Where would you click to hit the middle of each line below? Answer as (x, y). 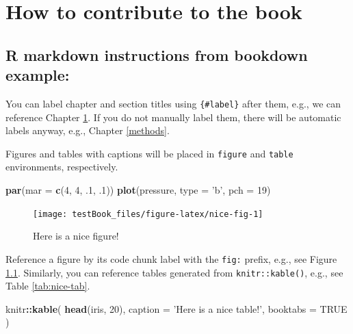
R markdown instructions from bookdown (157, 54)
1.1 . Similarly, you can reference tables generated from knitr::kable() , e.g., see (174, 272)
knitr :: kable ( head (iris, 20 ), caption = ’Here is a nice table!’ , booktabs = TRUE (176, 308)
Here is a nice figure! (76, 236)
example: (38, 75)
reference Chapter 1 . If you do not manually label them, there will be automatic (173, 117)
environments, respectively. (62, 167)
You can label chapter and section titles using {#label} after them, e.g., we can (173, 103)
